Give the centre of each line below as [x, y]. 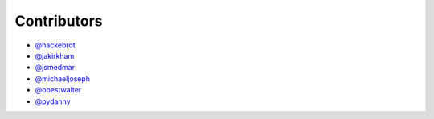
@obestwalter [58, 90]
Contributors [59, 21]
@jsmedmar [55, 68]
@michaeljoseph [63, 78]
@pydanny [53, 101]
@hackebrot [55, 45]
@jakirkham [55, 55]
